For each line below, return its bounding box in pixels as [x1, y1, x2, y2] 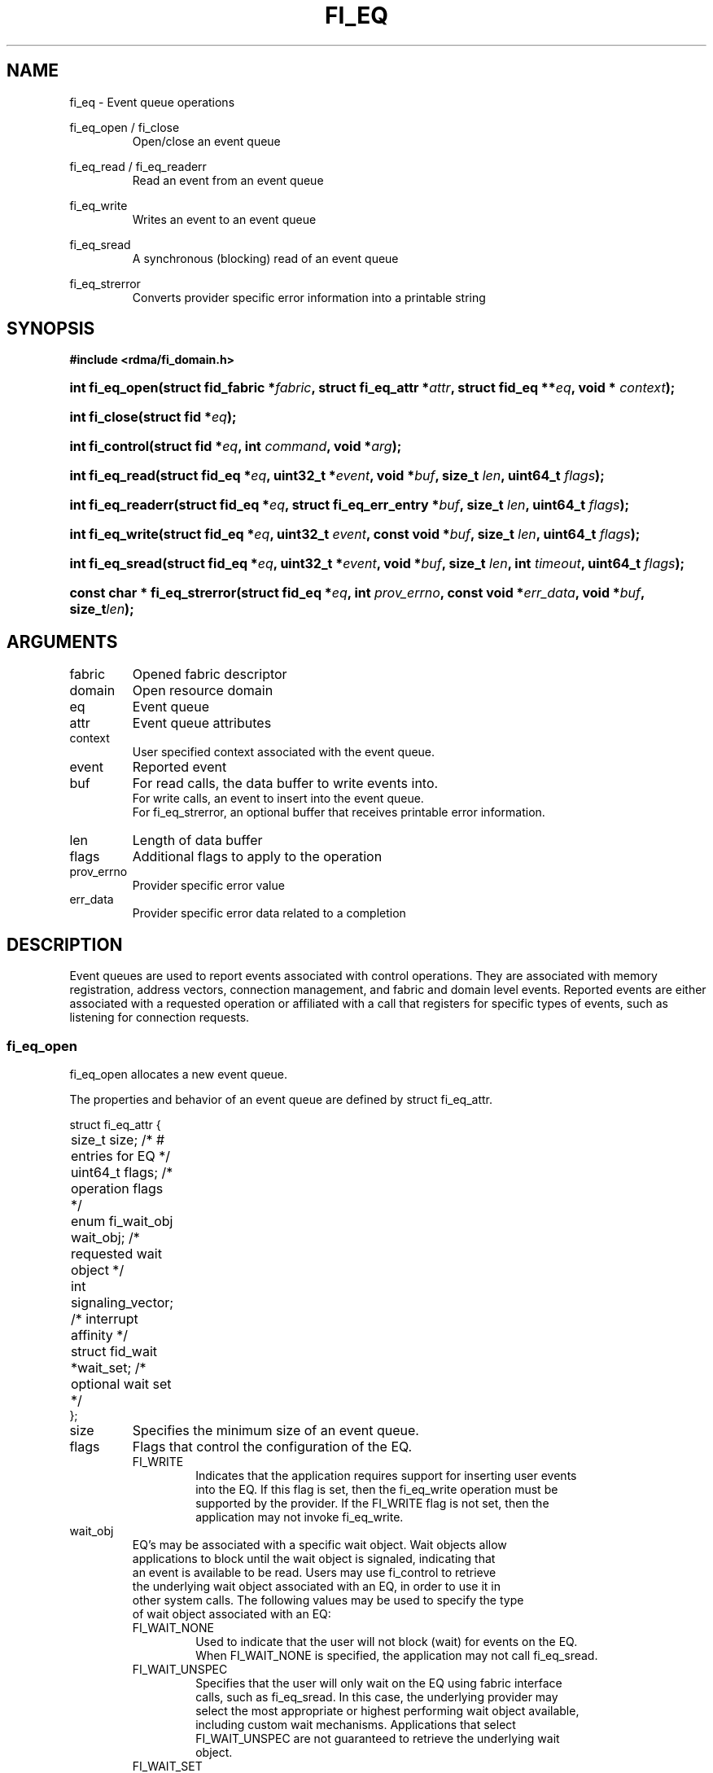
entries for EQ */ [70, 1147, 170, 1164]
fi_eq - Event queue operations [69, 94, 235, 109]
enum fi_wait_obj [70, 1212, 173, 1229]
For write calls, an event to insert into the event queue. [132, 791, 424, 806]
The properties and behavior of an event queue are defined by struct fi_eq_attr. [69, 1092, 492, 1106]
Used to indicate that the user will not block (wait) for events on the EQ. [195, 1634, 578, 1648]
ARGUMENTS [7, 631, 118, 652]
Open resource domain [132, 682, 273, 699]
